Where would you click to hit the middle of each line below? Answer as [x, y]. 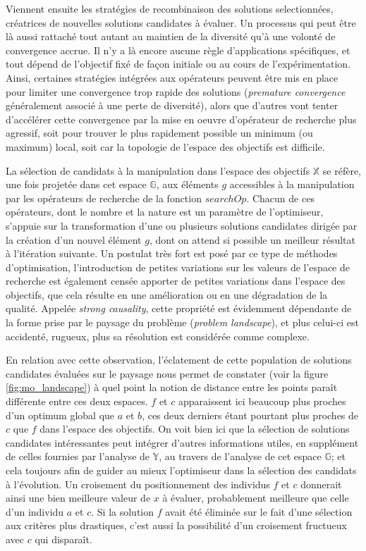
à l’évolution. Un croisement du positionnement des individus [138, 484]
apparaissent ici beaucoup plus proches [262, 401]
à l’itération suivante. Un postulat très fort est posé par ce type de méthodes [172, 253]
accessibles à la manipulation [292, 184]
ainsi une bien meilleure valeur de [78, 498]
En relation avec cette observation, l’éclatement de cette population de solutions [179, 360]
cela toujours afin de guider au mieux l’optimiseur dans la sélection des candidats [181, 470]
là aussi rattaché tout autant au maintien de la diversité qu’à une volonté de [171, 36]
